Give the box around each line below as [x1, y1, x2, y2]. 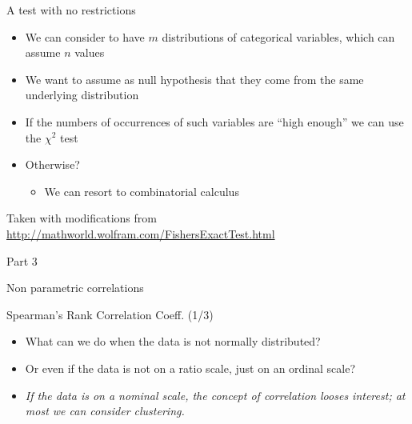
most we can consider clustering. [25, 402, 185, 419]
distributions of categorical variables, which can [162, 28, 395, 45]
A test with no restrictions [6, 2, 136, 18]
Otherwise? [25, 156, 80, 173]
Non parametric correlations [6, 279, 144, 296]
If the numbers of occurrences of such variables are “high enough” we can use [25, 113, 404, 130]
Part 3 [6, 252, 38, 269]
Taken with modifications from [6, 210, 157, 226]
